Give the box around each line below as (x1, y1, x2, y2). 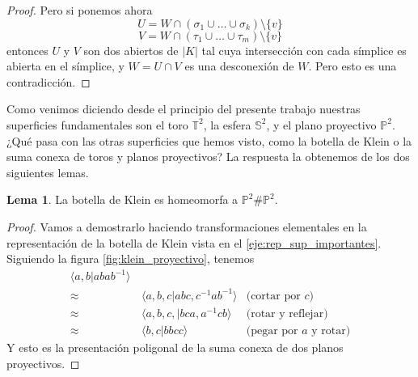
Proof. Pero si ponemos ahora (6, 2, 153, 18)
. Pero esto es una (308, 57, 397, 74)
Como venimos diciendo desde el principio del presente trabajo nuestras (6, 100, 361, 117)
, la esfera (203, 116, 251, 133)
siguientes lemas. (6, 163, 89, 180)
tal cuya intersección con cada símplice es (201, 41, 407, 58)
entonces (6, 41, 49, 58)
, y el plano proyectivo (266, 116, 377, 133)
